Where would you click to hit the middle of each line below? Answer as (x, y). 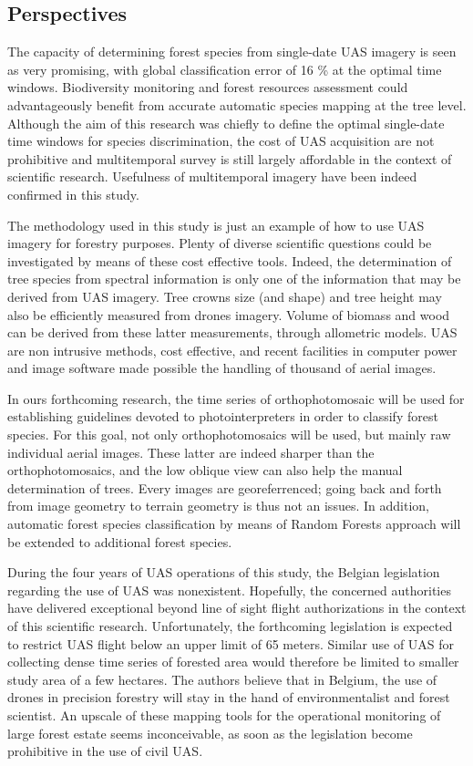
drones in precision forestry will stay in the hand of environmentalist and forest (229, 697)
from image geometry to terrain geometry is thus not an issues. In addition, (218, 506)
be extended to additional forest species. (120, 541)
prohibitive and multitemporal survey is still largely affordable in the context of (230, 158)
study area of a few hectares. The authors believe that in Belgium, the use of (222, 679)
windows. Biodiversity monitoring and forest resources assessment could (208, 87)
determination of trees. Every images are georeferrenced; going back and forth (225, 487)
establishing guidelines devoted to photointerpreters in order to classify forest (223, 416)
